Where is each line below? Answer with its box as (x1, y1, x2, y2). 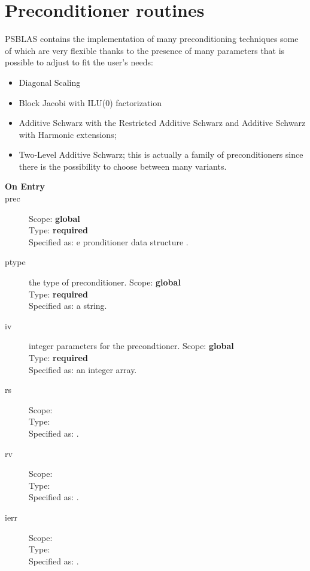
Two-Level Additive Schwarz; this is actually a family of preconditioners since (19, 148, 303, 161)
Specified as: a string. (29, 299, 107, 312)
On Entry (5, 180, 45, 193)
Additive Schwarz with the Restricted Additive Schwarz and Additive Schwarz (19, 116, 306, 129)
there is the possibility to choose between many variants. (19, 160, 227, 172)
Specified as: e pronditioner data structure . (29, 235, 189, 248)
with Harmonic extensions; (19, 128, 117, 140)
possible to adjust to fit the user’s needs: (5, 56, 153, 68)
